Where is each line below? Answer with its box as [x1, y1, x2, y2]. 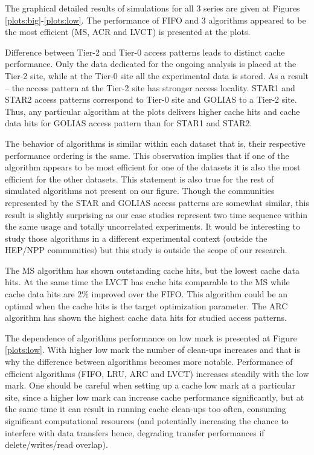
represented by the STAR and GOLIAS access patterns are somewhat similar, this [5, 196, 310, 208]
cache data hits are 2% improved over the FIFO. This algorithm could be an [5, 288, 288, 300]
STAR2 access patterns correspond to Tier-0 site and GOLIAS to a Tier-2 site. [5, 93, 297, 106]
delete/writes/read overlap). [5, 438, 108, 451]
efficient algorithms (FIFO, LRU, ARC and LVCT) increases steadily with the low [5, 367, 309, 379]
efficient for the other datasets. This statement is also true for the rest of [5, 172, 274, 185]
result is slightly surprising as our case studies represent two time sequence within [5, 208, 308, 221]
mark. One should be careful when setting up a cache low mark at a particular [5, 379, 296, 392]
